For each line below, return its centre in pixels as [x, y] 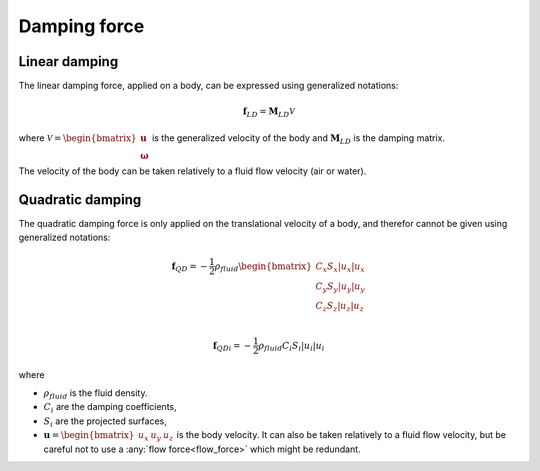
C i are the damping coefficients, [110, 408]
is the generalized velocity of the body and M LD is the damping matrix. [298, 138]
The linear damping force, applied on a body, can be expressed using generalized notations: [208, 86]
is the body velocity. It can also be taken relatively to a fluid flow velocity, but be [341, 435]
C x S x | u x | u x [340, 267]
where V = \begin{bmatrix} [77, 137]
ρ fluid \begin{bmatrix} [263, 267]
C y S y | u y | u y [340, 287]
